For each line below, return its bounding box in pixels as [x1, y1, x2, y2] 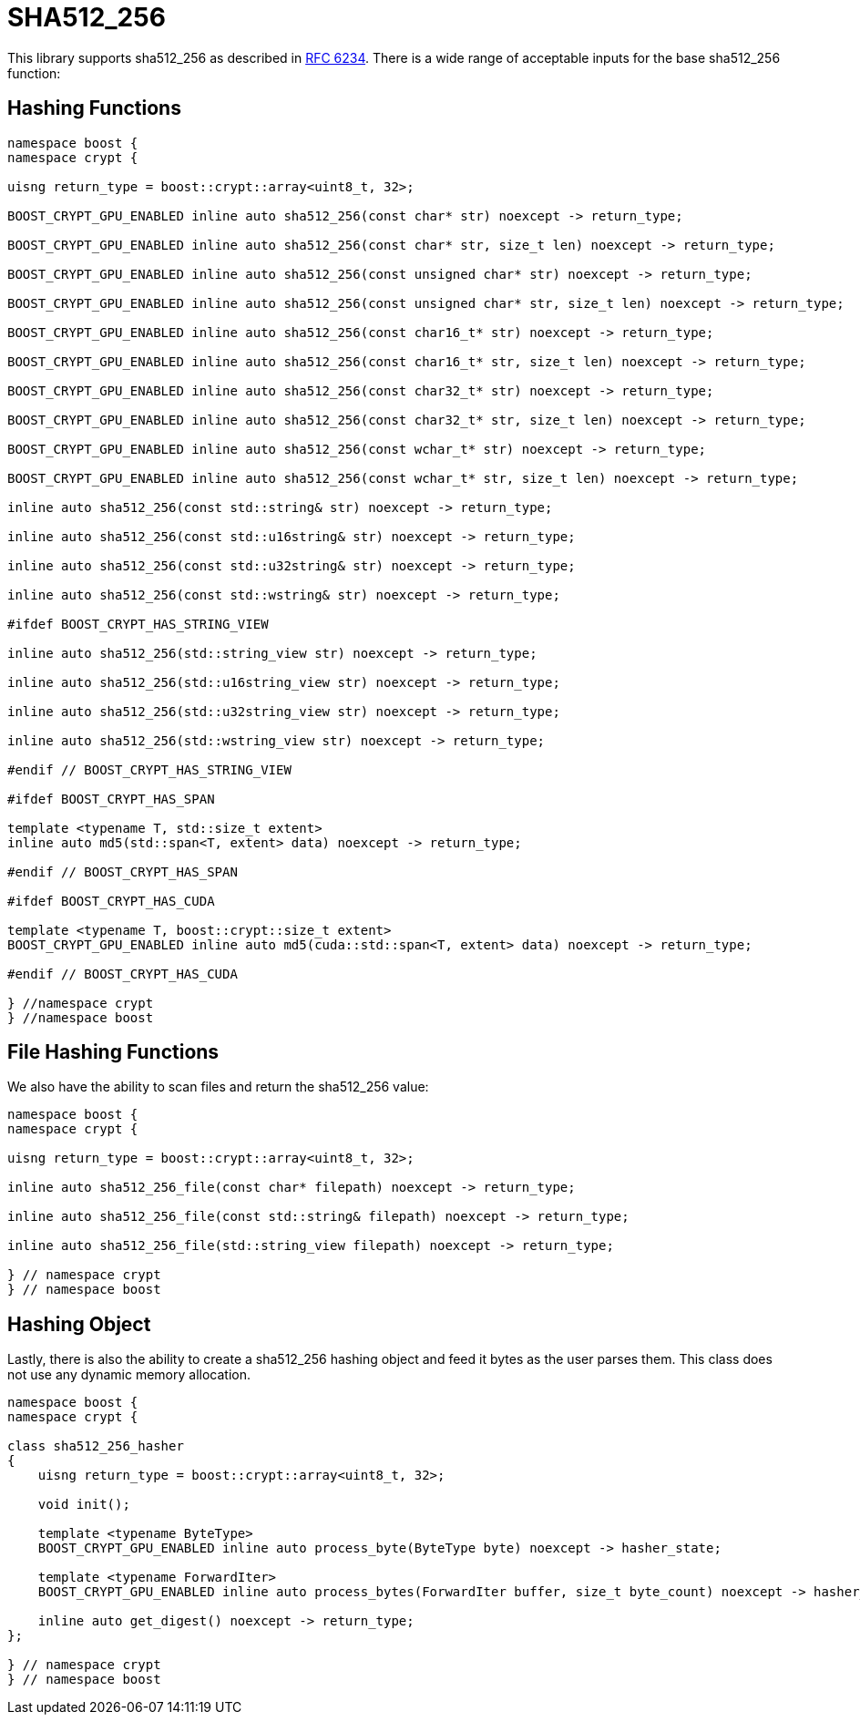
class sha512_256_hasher [7, 1439, 184, 1454]
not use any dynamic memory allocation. [7, 1367, 251, 1383]
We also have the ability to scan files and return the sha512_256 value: [7, 1079, 429, 1095]
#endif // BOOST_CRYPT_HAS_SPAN [7, 864, 238, 879]
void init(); [37, 1497, 130, 1512]
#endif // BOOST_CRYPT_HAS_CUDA [7, 966, 238, 981]
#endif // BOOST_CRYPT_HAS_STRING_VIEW [7, 762, 292, 777]
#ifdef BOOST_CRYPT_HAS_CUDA [7, 893, 215, 908]
